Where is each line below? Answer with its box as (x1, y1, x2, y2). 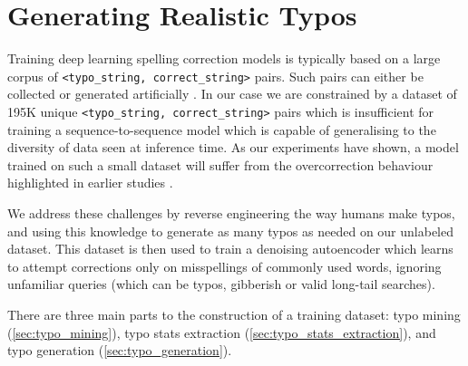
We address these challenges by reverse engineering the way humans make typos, (7, 204, 455, 222)
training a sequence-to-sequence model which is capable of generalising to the (7, 120, 436, 139)
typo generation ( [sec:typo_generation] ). (7, 341, 232, 360)
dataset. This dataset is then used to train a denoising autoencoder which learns (7, 239, 453, 258)
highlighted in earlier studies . (7, 173, 173, 192)
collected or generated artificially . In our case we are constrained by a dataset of (7, 84, 457, 103)
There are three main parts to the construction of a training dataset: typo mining (7, 304, 461, 323)
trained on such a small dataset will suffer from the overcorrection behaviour (7, 155, 434, 174)
